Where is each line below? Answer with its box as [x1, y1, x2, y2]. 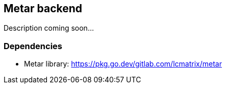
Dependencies [4, 40, 63, 51]
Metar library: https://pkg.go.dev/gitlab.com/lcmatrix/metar [24, 59, 222, 69]
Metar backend [4, 2, 83, 15]
